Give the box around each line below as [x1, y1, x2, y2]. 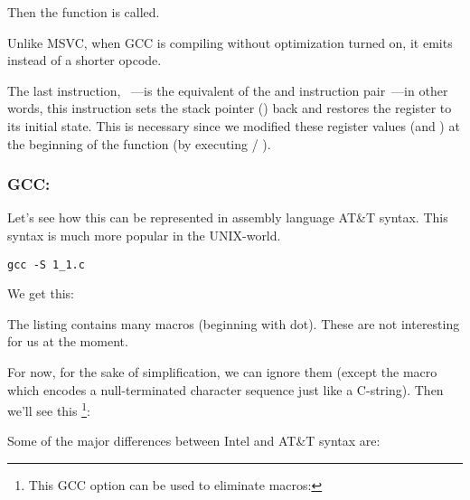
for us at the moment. [7, 332, 128, 351]
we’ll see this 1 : [7, 399, 90, 420]
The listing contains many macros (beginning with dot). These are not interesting [7, 314, 460, 333]
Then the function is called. [7, 3, 160, 21]
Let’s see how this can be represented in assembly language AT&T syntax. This [7, 208, 448, 227]
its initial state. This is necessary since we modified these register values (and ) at [7, 116, 460, 135]
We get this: [7, 284, 74, 303]
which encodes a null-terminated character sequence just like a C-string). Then [7, 380, 444, 399]
